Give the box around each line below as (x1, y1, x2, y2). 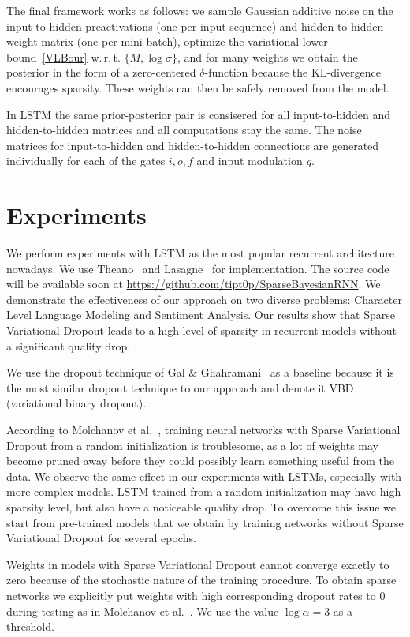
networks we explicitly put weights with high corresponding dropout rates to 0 (6, 586, 386, 603)
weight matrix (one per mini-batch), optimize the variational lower (6, 33, 328, 50)
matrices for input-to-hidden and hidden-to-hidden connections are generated (6, 137, 379, 153)
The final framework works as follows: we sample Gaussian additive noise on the (6, 2, 393, 18)
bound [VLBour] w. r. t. (6, 48, 121, 65)
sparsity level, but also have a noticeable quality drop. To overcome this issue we (6, 498, 397, 515)
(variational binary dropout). (6, 395, 147, 411)
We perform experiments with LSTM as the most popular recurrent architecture (6, 245, 394, 261)
